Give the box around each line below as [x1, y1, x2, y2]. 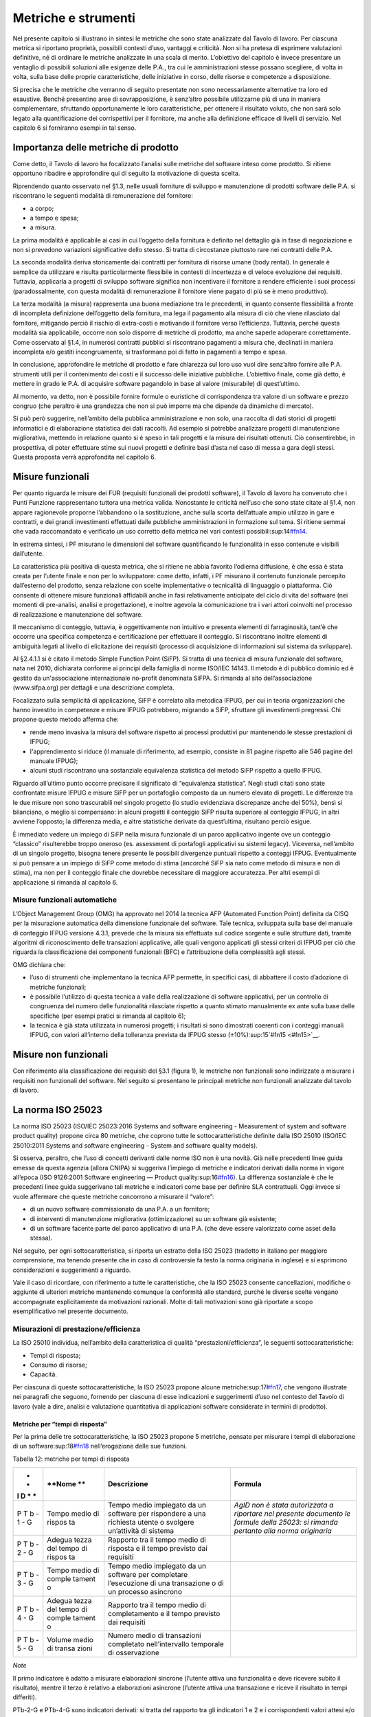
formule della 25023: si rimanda [234, 1518, 338, 1527]
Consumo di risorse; [30, 1361, 87, 1369]
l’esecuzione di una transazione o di [107, 1578, 224, 1588]
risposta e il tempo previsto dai [107, 1544, 207, 1554]
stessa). [30, 1233, 53, 1242]
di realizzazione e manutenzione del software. [12, 610, 144, 618]
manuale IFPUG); [30, 756, 78, 765]
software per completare [107, 1570, 188, 1580]
